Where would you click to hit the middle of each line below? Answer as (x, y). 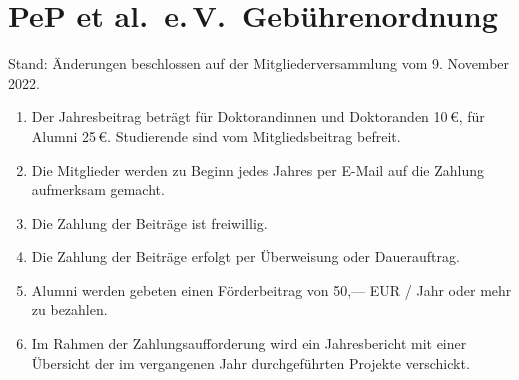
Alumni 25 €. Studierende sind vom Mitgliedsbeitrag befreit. (216, 135)
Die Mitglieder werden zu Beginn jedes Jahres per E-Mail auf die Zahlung (258, 169)
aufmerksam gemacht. (98, 189)
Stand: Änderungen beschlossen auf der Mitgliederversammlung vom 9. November (259, 63)
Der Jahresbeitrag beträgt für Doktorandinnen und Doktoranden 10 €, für (258, 116)
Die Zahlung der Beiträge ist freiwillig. (149, 222)
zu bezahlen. (69, 309)
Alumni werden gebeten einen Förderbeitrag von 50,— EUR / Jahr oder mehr (271, 289)
